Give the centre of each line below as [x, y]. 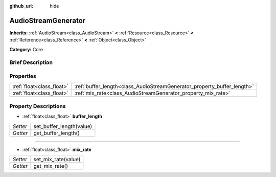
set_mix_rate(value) [57, 159]
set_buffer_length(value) [63, 126]
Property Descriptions [38, 106]
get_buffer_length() [57, 133]
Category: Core [26, 49]
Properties [23, 76]
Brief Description [31, 62]
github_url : [21, 6]
